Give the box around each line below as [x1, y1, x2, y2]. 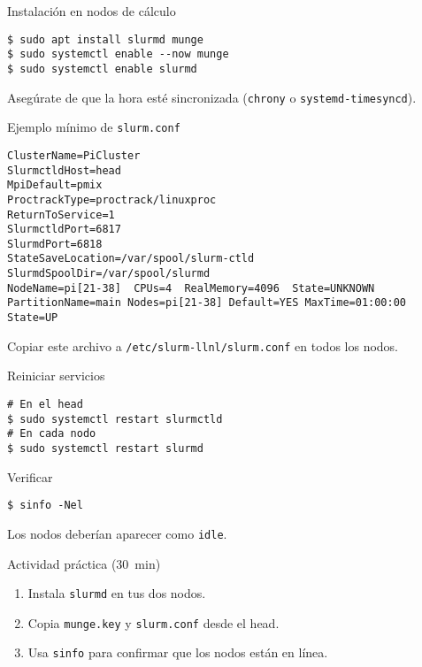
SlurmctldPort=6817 [7, 223, 121, 236]
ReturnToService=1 [7, 208, 115, 221]
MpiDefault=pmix [7, 179, 103, 192]
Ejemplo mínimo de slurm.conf [7, 118, 180, 136]
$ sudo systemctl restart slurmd [7, 441, 203, 455]
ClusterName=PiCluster [7, 149, 141, 162]
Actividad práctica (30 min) [7, 554, 161, 572]
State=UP [7, 311, 58, 325]
